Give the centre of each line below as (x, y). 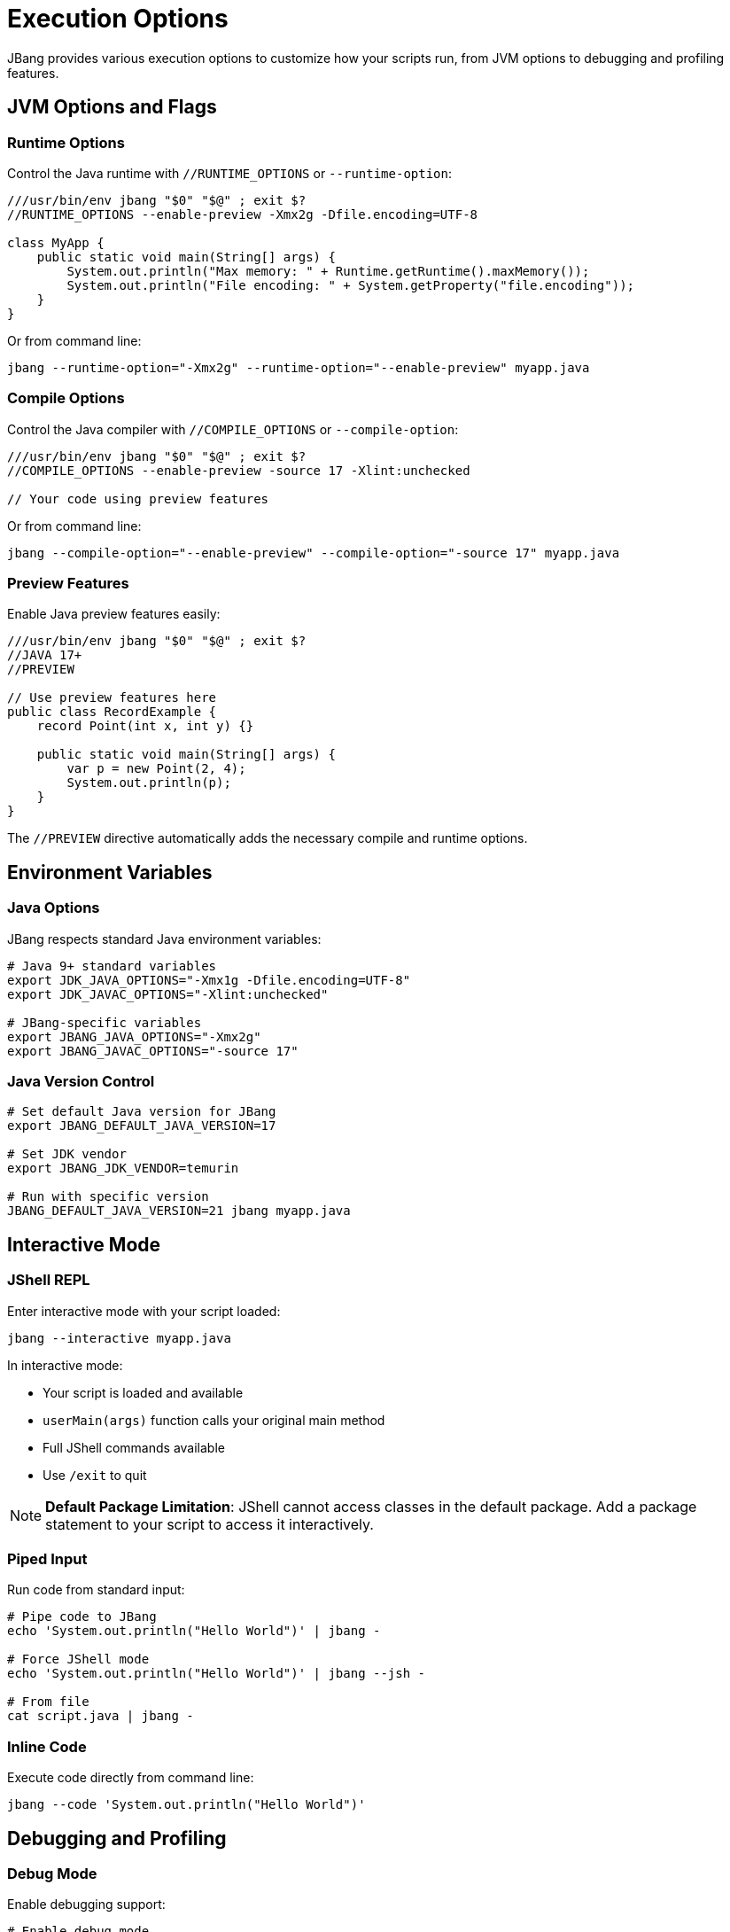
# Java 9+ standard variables (112, 966)
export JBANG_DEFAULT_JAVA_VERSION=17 (142, 1126)
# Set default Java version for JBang (142, 1112)
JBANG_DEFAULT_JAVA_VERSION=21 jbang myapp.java (179, 1211)
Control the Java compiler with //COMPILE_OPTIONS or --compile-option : (233, 429)
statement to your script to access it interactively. (210, 1524)
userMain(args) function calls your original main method (214, 1420)
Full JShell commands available (134, 1447)
